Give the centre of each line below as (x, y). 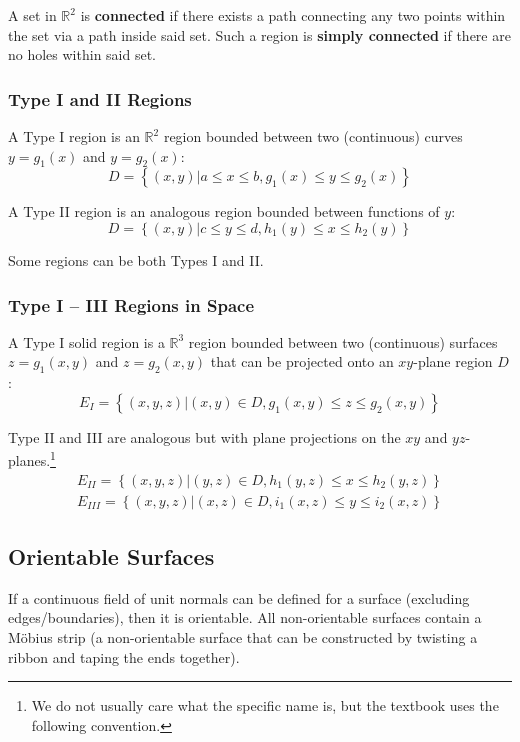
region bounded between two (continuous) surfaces (343, 341)
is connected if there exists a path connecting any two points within (293, 15)
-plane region (453, 361)
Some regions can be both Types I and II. (136, 259)
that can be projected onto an (302, 361)
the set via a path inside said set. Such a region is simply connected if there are (259, 34)
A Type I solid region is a (86, 341)
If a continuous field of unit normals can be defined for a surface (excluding (239, 597)
